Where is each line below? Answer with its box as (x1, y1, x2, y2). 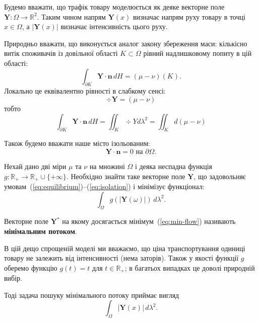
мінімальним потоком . (4, 225, 77, 236)
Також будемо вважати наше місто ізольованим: (4, 138, 150, 148)
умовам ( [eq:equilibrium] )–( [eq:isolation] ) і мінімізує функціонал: (4, 181, 205, 191)
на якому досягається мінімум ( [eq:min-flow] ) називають (62, 216, 236, 226)
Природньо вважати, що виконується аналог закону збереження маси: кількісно (4, 38, 247, 48)
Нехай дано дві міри (4, 160, 67, 171)
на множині (89, 160, 125, 171)
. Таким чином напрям (37, 11, 106, 22)
